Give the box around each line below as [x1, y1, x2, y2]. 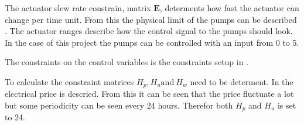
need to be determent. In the [190, 75, 293, 87]
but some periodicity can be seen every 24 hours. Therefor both [5, 99, 233, 112]
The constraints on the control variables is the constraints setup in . [5, 56, 249, 68]
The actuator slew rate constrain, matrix [5, 2, 151, 13]
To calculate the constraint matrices [5, 75, 134, 87]
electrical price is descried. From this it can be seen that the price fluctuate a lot [5, 87, 294, 100]
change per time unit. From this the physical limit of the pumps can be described [5, 13, 297, 25]
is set [277, 99, 296, 112]
